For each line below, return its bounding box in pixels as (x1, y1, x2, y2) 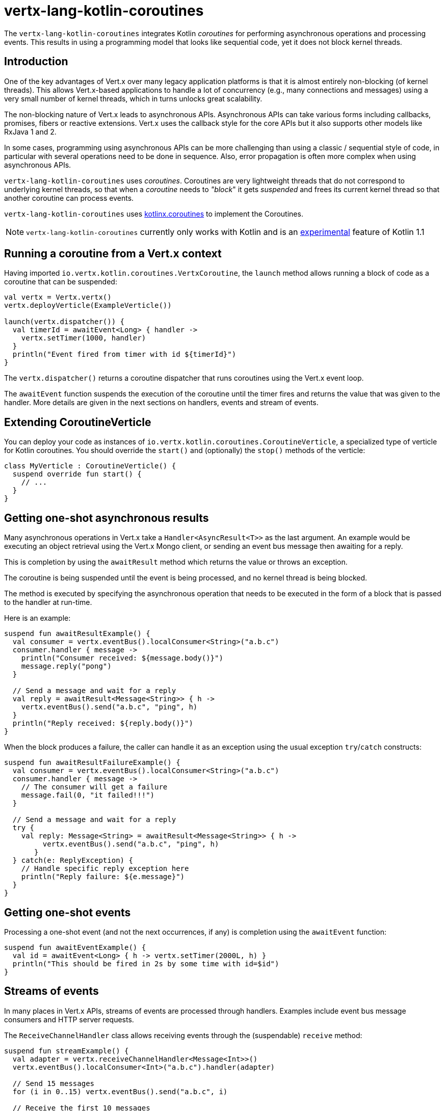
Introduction (4, 55, 68, 68)
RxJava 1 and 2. (4, 127, 57, 136)
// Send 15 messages (12, 1079, 95, 1088)
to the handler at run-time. (4, 598, 92, 607)
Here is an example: (4, 614, 71, 623)
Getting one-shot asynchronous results (4, 511, 209, 524)
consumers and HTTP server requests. (4, 1015, 134, 1024)
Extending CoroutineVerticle (4, 415, 151, 429)
